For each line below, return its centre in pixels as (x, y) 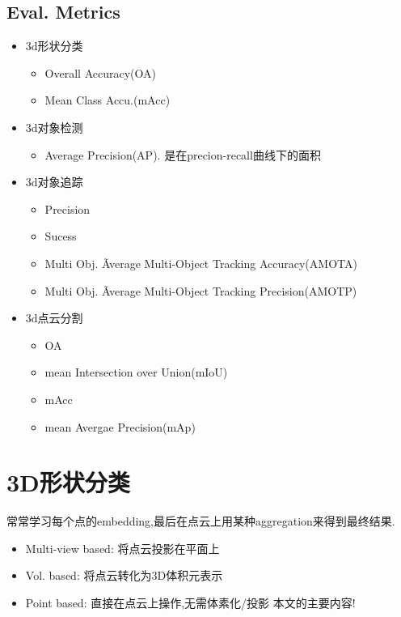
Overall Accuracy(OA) (100, 72)
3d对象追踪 (54, 182)
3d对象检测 (54, 127)
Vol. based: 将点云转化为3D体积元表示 (124, 575)
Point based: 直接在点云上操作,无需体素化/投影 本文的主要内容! (190, 603)
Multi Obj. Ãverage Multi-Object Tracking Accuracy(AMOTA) (201, 263)
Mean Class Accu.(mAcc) (108, 100)
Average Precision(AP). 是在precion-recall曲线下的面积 (183, 154)
